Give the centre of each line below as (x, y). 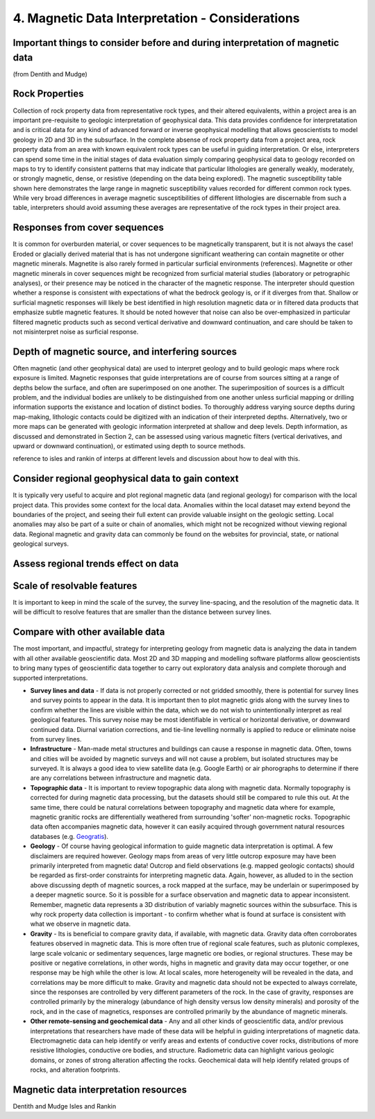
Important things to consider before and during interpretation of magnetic (176, 43)
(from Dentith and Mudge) (50, 74)
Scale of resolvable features (75, 586)
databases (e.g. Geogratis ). (69, 836)
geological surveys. (41, 544)
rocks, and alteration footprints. (75, 1070)
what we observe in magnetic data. (81, 924)
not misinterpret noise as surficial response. (76, 332)
